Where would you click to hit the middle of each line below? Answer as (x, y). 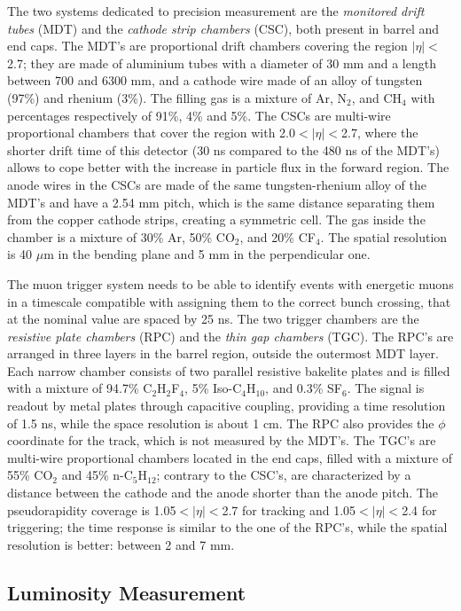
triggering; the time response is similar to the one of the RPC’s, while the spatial (227, 527)
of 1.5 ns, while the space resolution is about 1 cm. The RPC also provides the (221, 423)
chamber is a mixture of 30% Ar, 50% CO (121, 236)
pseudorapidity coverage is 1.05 (92, 509)
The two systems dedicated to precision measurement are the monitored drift (216, 11)
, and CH (377, 97)
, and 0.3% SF (304, 388)
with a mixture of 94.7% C (80, 388)
